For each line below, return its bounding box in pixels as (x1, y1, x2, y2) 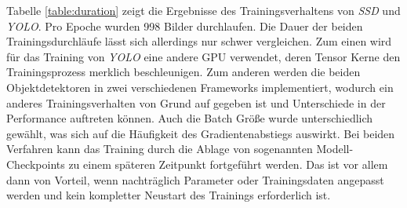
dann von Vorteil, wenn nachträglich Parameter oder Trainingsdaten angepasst (6, 171, 384, 188)
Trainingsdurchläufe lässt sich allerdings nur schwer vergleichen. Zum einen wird (6, 33, 392, 49)
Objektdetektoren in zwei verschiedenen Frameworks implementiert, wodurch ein (6, 78, 394, 95)
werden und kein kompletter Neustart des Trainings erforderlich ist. (6, 187, 331, 203)
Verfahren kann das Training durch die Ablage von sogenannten (6, 140, 313, 157)
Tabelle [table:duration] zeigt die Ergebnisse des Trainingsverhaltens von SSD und (6, 2, 401, 18)
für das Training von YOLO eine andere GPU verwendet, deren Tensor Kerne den (6, 48, 401, 64)
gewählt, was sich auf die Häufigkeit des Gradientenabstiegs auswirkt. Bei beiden (6, 125, 395, 141)
